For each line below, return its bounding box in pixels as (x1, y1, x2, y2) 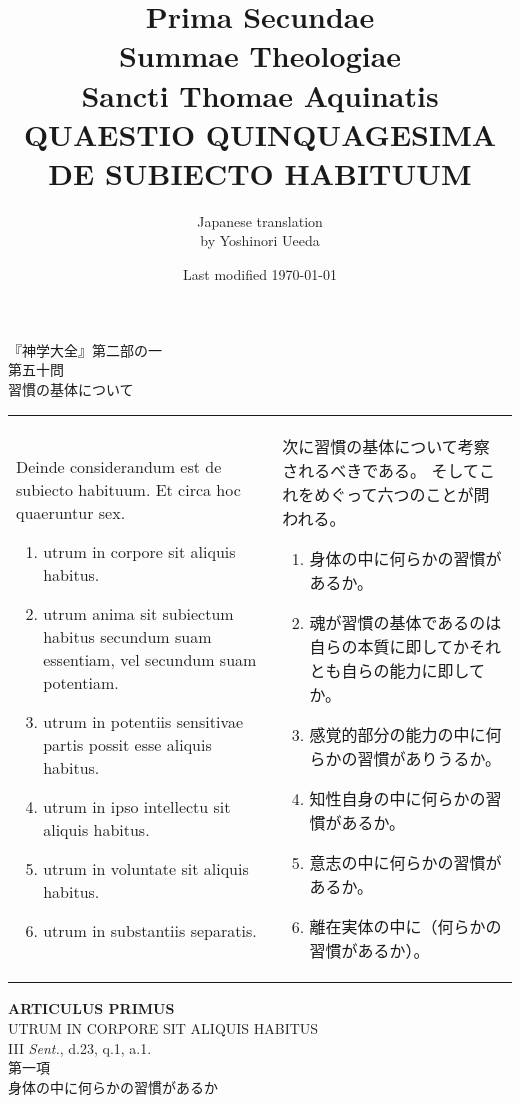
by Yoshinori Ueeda (200, 230, 320, 251)
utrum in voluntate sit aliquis (43, 856, 249, 880)
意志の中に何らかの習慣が (309, 851, 502, 875)
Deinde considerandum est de (16, 454, 222, 478)
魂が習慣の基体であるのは (309, 611, 502, 635)
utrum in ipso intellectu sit (43, 794, 231, 818)
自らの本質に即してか (309, 635, 469, 659)
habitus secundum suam (43, 624, 212, 648)
